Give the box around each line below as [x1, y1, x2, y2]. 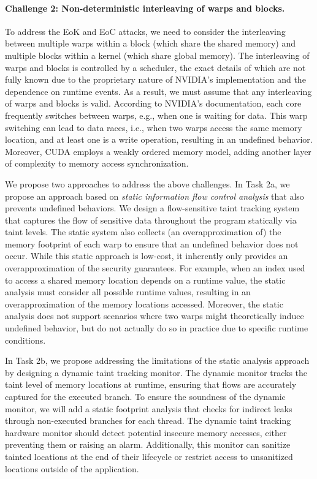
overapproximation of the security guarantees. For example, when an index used [5, 262, 305, 274]
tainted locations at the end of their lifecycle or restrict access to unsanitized [5, 450, 293, 462]
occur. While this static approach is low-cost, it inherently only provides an [5, 249, 288, 262]
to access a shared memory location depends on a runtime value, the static [5, 273, 286, 286]
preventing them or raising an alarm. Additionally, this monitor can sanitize [5, 438, 291, 451]
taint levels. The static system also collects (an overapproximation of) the [5, 225, 281, 238]
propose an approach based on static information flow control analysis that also [5, 189, 304, 202]
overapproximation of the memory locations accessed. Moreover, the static [5, 297, 283, 310]
